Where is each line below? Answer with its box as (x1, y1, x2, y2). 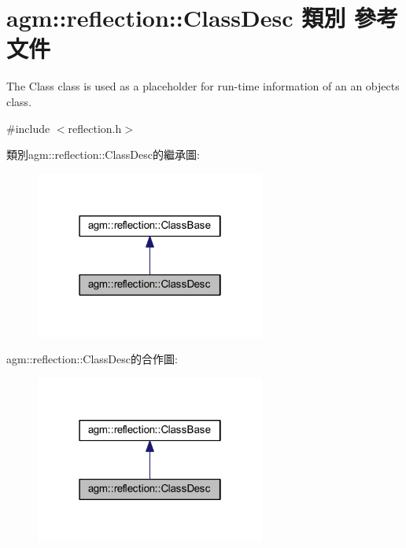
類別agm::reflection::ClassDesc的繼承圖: (6, 146, 200, 163)
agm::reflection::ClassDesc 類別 (6, 2, 346, 34)
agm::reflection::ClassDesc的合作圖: (6, 351, 178, 367)
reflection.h (68, 120, 122, 136)
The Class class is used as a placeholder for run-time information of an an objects (6, 78, 400, 94)
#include (6, 120, 50, 136)
